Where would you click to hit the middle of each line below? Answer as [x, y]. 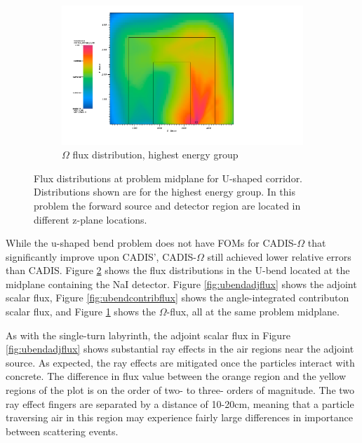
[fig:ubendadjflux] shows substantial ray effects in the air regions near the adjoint [180, 349]
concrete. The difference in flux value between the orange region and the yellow [176, 376]
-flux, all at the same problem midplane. [253, 312]
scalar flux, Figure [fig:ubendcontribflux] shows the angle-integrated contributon [177, 298]
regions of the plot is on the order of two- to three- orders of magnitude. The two [180, 390]
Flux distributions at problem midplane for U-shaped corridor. [168, 178]
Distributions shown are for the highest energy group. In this [165, 192]
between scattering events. [62, 431]
